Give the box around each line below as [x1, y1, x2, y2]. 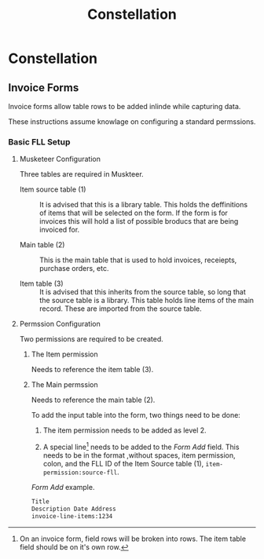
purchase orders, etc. [38, 264, 109, 273]
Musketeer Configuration [19, 155, 101, 164]
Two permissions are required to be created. [19, 334, 163, 344]
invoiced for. [38, 225, 80, 235]
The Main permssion [31, 380, 98, 389]
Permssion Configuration [19, 320, 101, 329]
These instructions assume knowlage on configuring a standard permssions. [8, 117, 256, 126]
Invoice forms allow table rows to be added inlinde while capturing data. [8, 102, 241, 111]
